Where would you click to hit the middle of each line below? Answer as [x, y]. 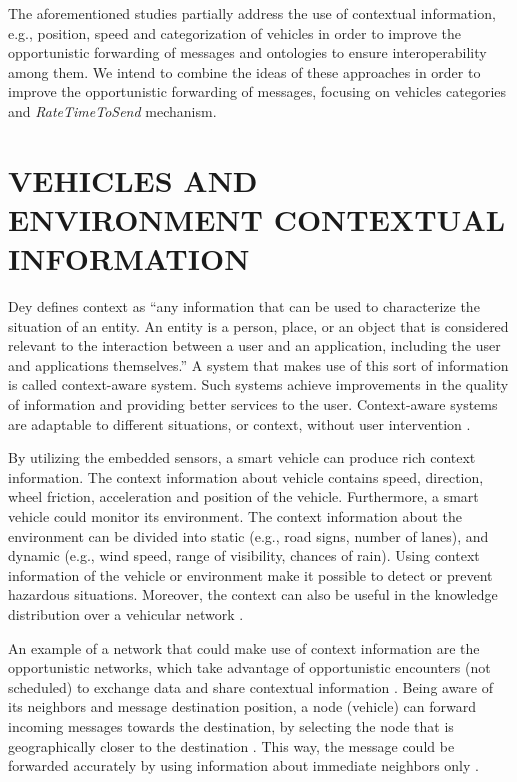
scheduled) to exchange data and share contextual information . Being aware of [251, 686]
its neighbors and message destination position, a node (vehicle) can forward [242, 706]
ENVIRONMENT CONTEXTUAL [257, 218]
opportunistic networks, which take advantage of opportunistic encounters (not [249, 667]
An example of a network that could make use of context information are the [244, 647]
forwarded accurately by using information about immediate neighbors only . [243, 765]
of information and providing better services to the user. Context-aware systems [253, 404]
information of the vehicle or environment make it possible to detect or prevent [250, 574]
